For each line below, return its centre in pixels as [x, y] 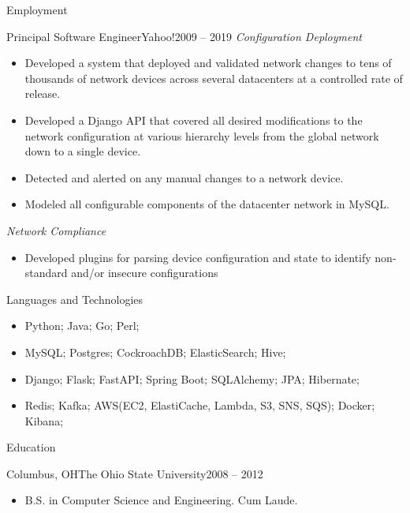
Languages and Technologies [75, 299]
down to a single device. [83, 151]
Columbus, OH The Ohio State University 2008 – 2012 [135, 473]
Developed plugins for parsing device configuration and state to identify [198, 257]
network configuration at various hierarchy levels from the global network [202, 135]
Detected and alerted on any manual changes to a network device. [184, 177]
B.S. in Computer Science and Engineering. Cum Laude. [161, 500]
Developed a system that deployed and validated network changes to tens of [208, 63]
